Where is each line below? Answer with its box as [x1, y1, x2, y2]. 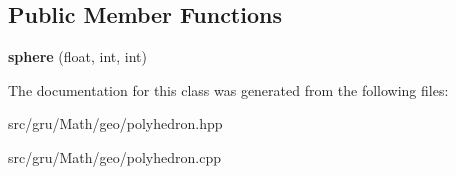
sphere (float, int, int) [8, 46, 147, 67]
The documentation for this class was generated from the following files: [8, 79, 449, 100]
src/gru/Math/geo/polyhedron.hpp [8, 113, 223, 134]
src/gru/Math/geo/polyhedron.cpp [8, 146, 221, 167]
